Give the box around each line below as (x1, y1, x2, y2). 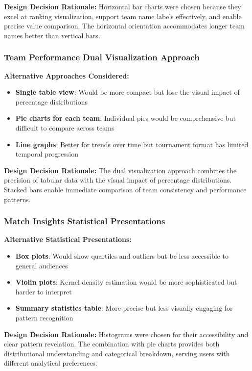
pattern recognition (15, 312, 73, 322)
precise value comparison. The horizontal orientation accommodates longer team (4, 21, 245, 31)
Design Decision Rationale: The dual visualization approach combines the (4, 165, 237, 175)
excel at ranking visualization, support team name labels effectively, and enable (4, 11, 242, 21)
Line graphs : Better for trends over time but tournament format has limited (15, 139, 249, 149)
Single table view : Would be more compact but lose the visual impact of (15, 87, 240, 97)
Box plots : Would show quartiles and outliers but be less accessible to (15, 250, 229, 261)
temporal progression (15, 149, 79, 159)
